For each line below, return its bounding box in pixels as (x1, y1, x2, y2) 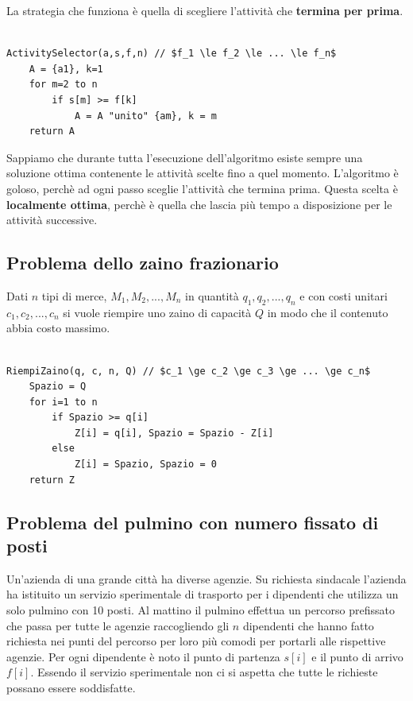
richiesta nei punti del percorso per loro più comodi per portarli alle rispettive (6, 633, 386, 649)
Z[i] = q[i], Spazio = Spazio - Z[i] (74, 427, 274, 439)
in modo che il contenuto (267, 304, 388, 320)
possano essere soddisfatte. (6, 680, 136, 695)
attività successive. (6, 211, 98, 228)
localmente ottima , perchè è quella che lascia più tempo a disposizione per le (6, 196, 392, 212)
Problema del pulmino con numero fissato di (6, 509, 379, 534)
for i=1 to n (29, 396, 98, 408)
